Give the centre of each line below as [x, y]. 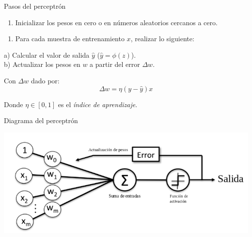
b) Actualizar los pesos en [42, 64]
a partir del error [115, 64]
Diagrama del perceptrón [41, 120]
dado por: [45, 80]
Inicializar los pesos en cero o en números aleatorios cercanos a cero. [116, 22]
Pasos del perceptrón [35, 6]
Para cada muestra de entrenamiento [70, 39]
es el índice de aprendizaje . [98, 104]
